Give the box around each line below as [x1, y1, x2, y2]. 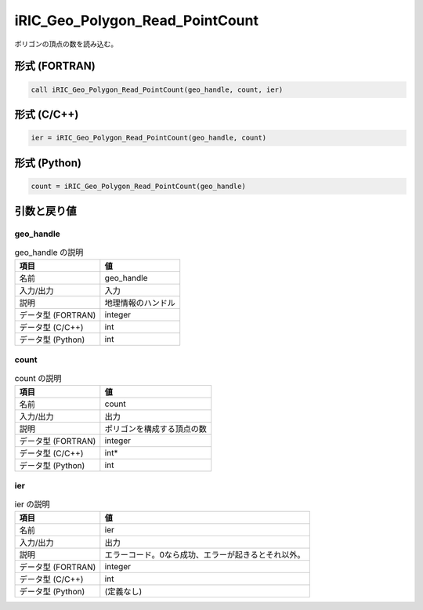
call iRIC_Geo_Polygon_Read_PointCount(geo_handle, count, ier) [31, 85, 284, 94]
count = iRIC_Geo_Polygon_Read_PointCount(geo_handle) [31, 181, 246, 191]
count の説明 [14, 372, 62, 383]
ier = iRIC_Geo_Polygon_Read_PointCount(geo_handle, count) [31, 133, 267, 143]
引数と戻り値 [14, 205, 77, 218]
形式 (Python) [14, 156, 82, 169]
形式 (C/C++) [14, 107, 79, 121]
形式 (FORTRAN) [14, 60, 96, 73]
